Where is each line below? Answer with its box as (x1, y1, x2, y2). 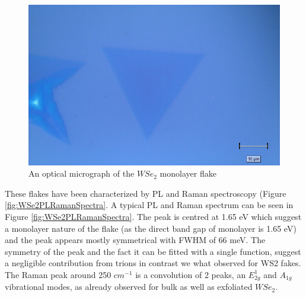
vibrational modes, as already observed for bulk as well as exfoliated (5, 280, 253, 293)
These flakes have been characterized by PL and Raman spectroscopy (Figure (5, 187, 286, 199)
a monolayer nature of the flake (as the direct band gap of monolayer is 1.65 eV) (5, 222, 297, 234)
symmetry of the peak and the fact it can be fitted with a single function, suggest (5, 245, 301, 257)
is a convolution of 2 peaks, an (135, 268, 246, 280)
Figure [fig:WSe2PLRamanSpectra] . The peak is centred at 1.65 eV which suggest (5, 210, 302, 222)
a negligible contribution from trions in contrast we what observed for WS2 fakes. (5, 257, 301, 269)
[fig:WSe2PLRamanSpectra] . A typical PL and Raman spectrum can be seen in (5, 199, 294, 211)
